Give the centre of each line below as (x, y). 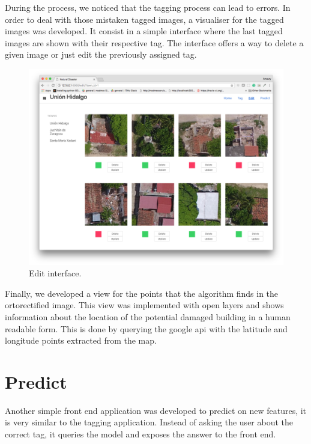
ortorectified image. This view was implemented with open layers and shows (144, 305)
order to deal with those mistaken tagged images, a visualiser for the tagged (144, 19)
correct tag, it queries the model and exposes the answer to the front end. (140, 434)
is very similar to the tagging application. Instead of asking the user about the (149, 422)
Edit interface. (55, 273)
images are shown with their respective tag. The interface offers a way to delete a (154, 42)
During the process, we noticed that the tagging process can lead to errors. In (148, 7)
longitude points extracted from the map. (81, 340)
